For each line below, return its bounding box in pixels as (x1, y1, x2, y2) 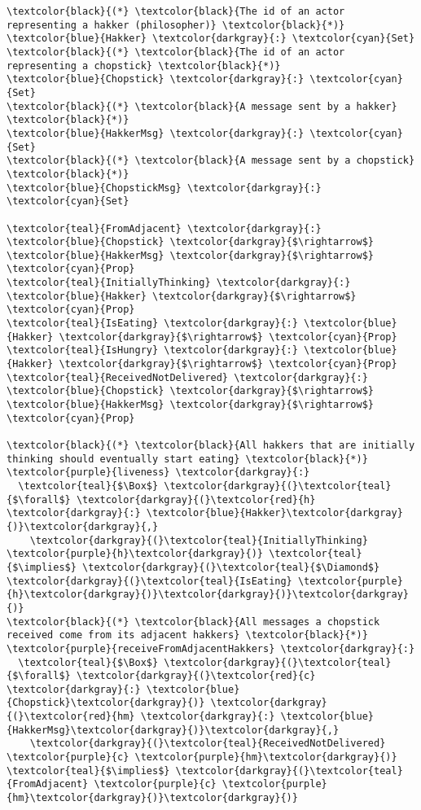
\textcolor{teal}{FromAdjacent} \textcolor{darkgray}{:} (7, 222, 322, 234)
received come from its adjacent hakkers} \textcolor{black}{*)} (7, 629, 368, 641)
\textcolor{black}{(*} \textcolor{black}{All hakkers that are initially (7, 440, 415, 451)
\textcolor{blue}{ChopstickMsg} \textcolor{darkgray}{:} (7, 182, 322, 194)
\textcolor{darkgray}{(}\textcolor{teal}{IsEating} (7, 575, 292, 587)
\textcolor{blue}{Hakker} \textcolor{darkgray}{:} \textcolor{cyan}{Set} (7, 33, 415, 45)
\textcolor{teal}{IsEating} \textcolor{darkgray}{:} (7, 317, 298, 330)
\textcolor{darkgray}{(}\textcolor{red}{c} (76, 670, 316, 682)
